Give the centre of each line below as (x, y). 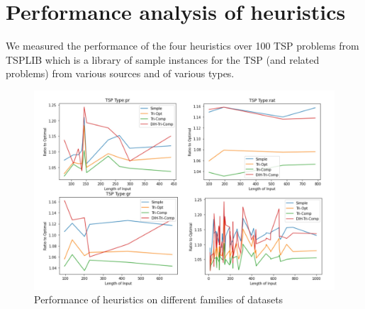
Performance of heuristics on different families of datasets (159, 299)
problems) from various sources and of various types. (120, 73)
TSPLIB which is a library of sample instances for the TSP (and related (163, 59)
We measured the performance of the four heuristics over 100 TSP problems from (182, 46)
